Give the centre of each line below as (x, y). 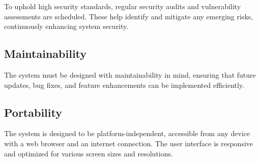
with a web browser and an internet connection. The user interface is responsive (129, 143)
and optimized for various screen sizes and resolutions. (89, 153)
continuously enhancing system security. (66, 26)
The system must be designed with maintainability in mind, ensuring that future (130, 74)
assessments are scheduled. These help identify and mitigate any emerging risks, (129, 16)
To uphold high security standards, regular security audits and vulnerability (123, 6)
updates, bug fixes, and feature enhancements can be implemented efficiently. (124, 85)
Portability (33, 112)
